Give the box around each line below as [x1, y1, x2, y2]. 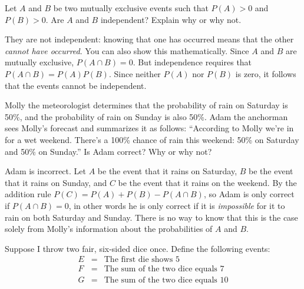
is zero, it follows [235, 67, 296, 79]
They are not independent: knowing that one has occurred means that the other [5, 33, 294, 45]
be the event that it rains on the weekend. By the [118, 176, 297, 188]
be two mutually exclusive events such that [53, 2, 209, 14]
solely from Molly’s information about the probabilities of [5, 222, 213, 235]
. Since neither [108, 67, 161, 79]
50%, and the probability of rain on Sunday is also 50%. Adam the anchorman [5, 110, 288, 122]
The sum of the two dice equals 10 [104, 276, 229, 285]
